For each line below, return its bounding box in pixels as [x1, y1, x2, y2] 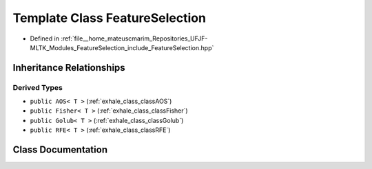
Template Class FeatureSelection [12, 10, 207, 25]
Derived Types [12, 82, 63, 92]
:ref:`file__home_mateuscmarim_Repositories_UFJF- [61, 34, 208, 43]
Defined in [30, 34, 60, 43]
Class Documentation [12, 144, 108, 156]
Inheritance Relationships [12, 62, 125, 74]
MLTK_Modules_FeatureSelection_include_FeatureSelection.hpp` [30, 43, 214, 52]
